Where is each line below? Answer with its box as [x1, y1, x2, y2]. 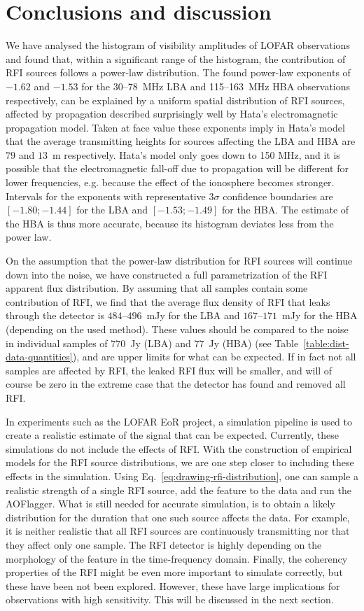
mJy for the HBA [282, 308, 358, 323]
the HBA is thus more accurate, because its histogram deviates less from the [6, 216, 334, 230]
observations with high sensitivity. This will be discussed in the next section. [6, 592, 334, 607]
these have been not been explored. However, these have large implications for [6, 578, 340, 593]
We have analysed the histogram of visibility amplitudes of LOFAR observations [6, 38, 350, 52]
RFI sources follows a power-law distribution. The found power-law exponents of [6, 65, 351, 80]
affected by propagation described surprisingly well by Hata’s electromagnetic [6, 106, 338, 121]
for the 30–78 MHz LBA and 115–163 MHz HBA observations [81, 78, 351, 93]
